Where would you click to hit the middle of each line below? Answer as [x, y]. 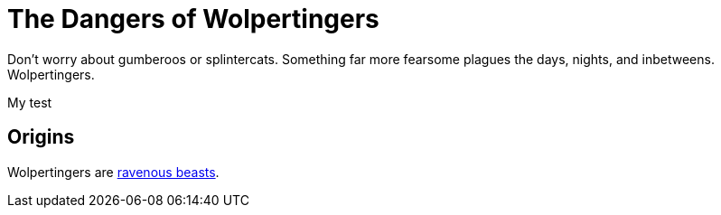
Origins [41, 137]
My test [30, 102]
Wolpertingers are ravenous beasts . [113, 172]
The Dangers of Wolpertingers [193, 19]
